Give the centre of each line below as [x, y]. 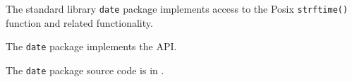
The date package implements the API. [91, 46]
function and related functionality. [79, 22]
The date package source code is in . [85, 70]
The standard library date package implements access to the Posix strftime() [177, 8]
